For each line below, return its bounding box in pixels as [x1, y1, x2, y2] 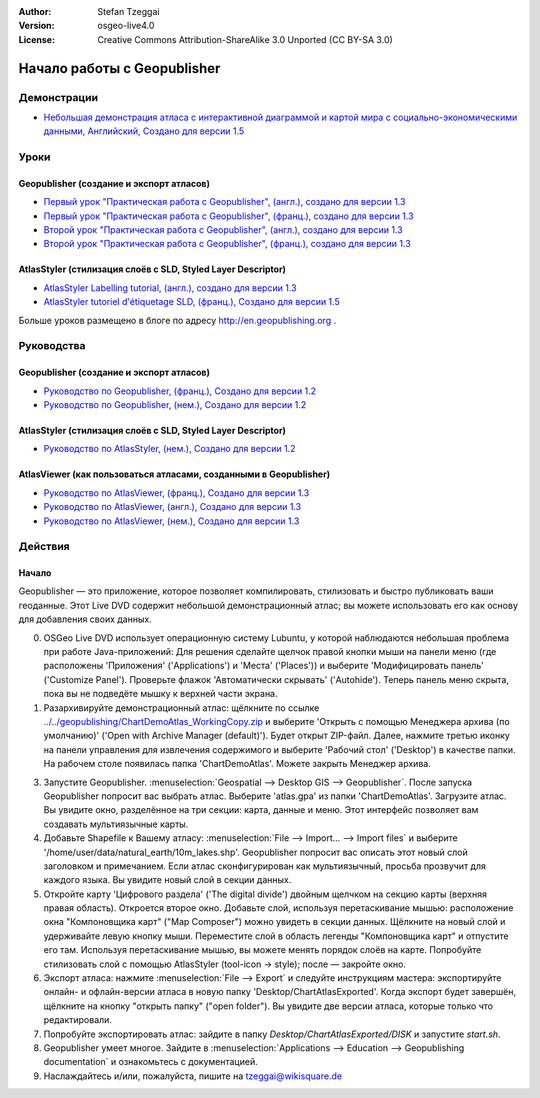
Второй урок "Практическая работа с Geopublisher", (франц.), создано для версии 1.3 [43, 238, 412, 250]
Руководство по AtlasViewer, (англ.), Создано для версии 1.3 [43, 501, 302, 513]
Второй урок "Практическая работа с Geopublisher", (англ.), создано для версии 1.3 [43, 224, 404, 236]
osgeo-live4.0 [97, 20, 155, 32]
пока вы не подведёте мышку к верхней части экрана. [43, 688, 279, 700]
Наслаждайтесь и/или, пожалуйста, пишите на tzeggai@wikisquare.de [43, 1070, 343, 1082]
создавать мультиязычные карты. [43, 818, 189, 830]
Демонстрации [18, 90, 99, 104]
